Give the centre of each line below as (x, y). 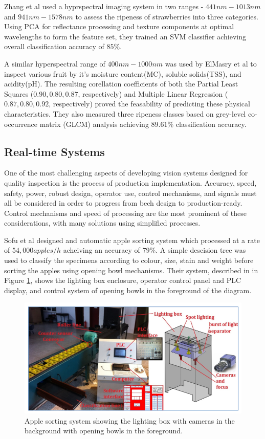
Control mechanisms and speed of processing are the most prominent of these (125, 213)
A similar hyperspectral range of (55, 63)
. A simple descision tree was (201, 250)
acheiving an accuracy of (102, 250)
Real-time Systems (54, 151)
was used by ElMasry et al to (211, 63)
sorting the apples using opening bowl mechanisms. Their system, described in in (131, 270)
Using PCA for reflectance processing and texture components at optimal (119, 26)
